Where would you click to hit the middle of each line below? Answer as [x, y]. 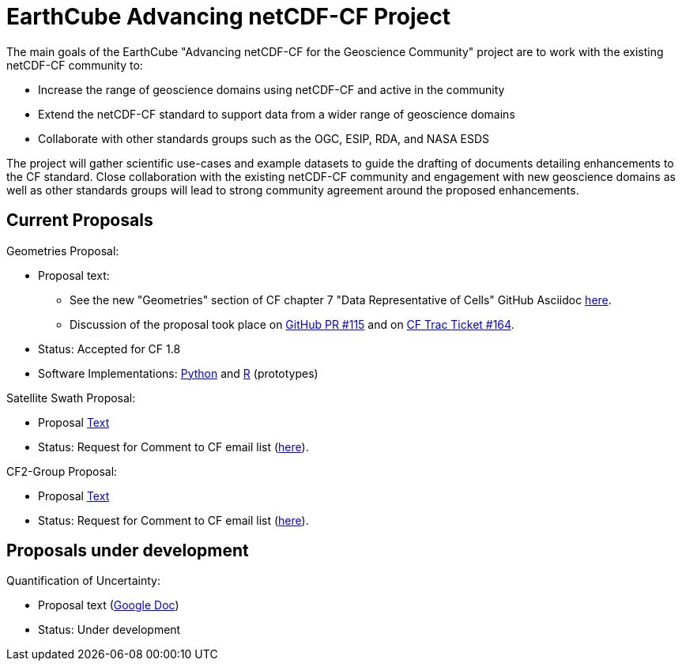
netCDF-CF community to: [75, 65]
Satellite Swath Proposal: [71, 398]
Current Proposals [80, 220]
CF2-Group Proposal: [62, 471]
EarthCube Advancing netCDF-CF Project [228, 17]
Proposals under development [128, 551]
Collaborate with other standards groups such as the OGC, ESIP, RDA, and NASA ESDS [264, 138]
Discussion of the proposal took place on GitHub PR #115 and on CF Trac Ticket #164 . [292, 324]
